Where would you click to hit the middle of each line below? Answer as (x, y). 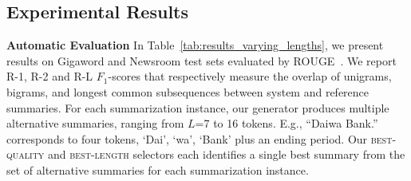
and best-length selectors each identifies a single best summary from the (227, 154)
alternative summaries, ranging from (95, 123)
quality (26, 154)
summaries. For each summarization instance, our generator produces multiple (198, 107)
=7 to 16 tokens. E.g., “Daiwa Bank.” (287, 123)
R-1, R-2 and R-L (50, 76)
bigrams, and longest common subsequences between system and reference (188, 91)
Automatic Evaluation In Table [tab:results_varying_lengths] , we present (195, 45)
